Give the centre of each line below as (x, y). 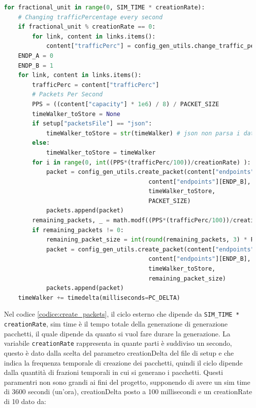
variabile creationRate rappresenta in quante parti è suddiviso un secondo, (118, 343)
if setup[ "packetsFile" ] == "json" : (92, 124)
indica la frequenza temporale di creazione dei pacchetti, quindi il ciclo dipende (123, 362)
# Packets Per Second (67, 95)
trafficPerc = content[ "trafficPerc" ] (96, 85)
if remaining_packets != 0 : (78, 230)
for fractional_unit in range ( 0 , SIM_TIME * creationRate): (105, 7)
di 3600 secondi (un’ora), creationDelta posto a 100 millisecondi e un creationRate (128, 391)
